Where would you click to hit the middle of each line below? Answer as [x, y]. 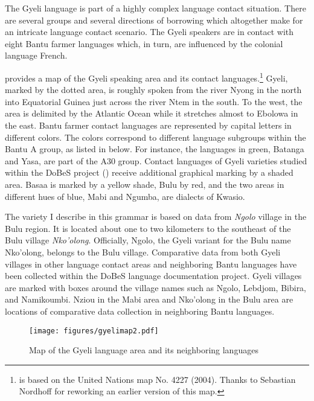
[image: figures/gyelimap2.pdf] [94, 331]
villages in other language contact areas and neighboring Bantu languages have [151, 264]
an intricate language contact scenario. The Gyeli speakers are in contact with [149, 32]
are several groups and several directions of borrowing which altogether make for [154, 20]
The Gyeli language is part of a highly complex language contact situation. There [155, 8]
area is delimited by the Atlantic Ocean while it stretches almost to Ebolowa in [152, 113]
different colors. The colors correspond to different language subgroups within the [155, 137]
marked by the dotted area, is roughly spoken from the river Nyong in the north [153, 90]
